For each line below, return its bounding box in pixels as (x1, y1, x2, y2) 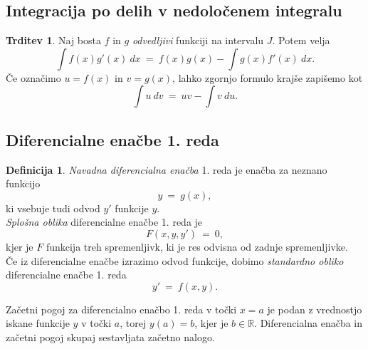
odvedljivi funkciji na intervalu (132, 33, 264, 48)
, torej (120, 316, 147, 330)
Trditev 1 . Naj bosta (6, 33, 101, 48)
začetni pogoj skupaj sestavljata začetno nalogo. (6, 329, 215, 344)
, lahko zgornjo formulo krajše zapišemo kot (172, 70, 363, 85)
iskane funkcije (6, 316, 70, 330)
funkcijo (6, 176, 41, 191)
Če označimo (6, 70, 61, 85)
